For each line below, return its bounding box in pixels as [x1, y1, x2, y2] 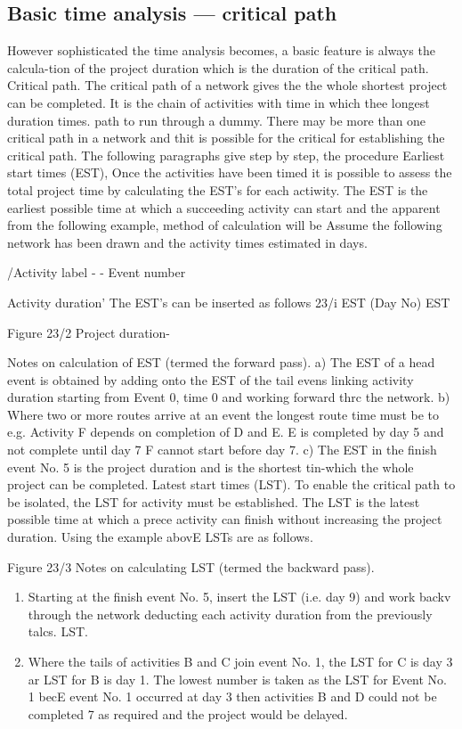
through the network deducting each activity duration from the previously [28, 604, 433, 623]
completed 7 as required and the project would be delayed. [28, 704, 348, 723]
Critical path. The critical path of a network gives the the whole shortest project [7, 76, 448, 94]
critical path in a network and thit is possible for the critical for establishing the [7, 128, 445, 147]
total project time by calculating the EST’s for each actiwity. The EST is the [7, 180, 428, 199]
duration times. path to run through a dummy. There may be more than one [7, 111, 426, 129]
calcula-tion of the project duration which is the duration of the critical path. [7, 58, 429, 77]
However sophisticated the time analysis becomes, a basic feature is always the [7, 41, 435, 60]
